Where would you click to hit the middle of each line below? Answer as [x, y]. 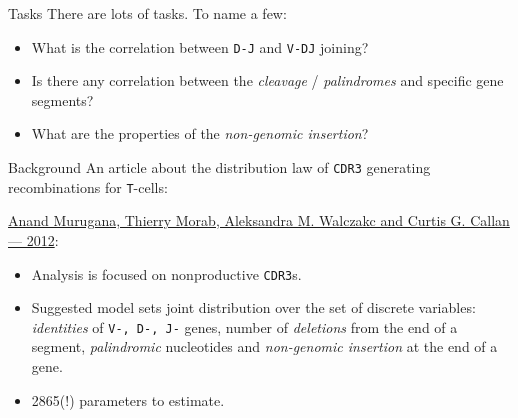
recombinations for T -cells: [88, 186]
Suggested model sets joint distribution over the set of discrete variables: [253, 307]
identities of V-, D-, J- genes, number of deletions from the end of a [244, 326]
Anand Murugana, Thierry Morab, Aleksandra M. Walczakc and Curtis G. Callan [259, 220]
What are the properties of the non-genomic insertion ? [200, 133]
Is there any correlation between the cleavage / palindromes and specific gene [267, 80]
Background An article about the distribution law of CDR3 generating [219, 167]
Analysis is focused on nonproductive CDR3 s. [166, 273]
